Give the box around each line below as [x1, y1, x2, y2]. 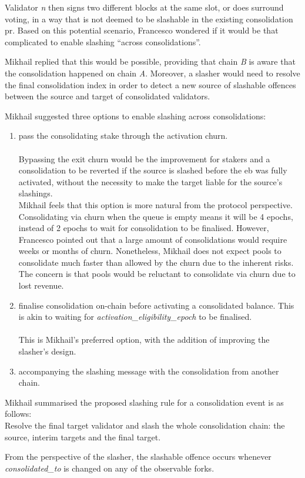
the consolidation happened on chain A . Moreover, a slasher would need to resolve [5, 66, 300, 79]
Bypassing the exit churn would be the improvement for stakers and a [18, 152, 270, 165]
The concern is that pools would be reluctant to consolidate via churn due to [18, 268, 296, 280]
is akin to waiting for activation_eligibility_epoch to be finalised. [18, 310, 252, 323]
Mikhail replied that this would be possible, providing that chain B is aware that [5, 55, 296, 68]
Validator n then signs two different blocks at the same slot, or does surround [5, 1, 284, 13]
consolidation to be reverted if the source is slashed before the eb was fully [18, 164, 287, 176]
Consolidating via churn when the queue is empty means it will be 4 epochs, [18, 210, 293, 222]
